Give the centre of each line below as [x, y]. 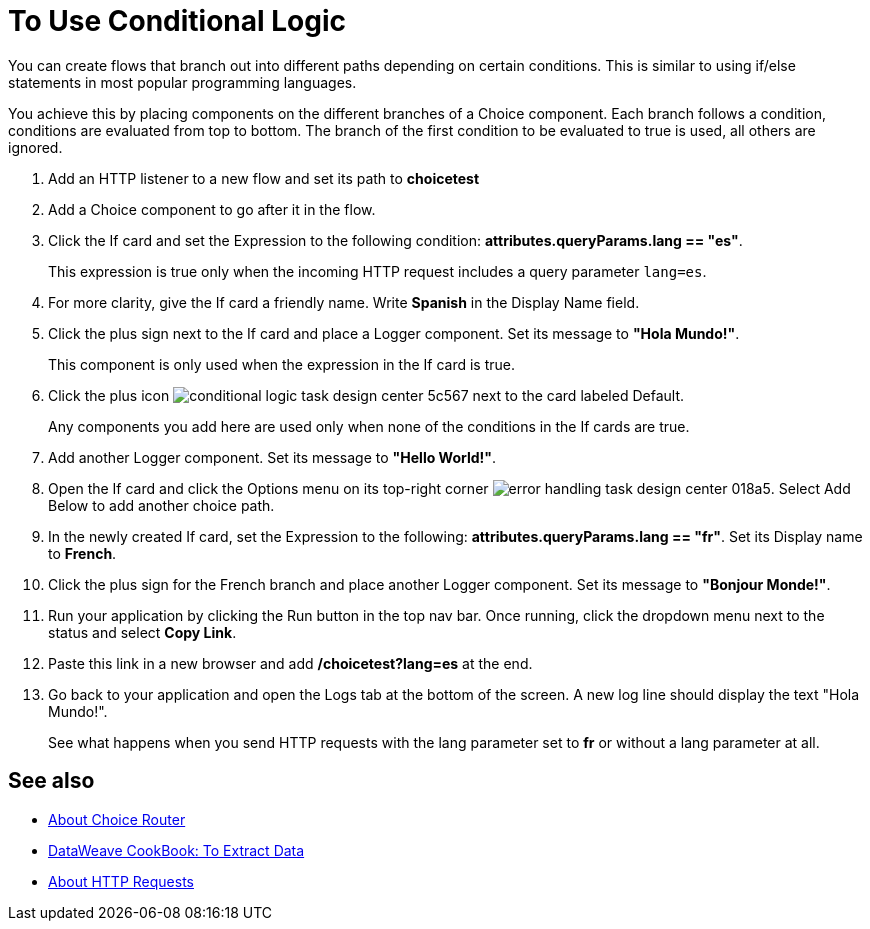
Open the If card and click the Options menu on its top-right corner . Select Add [449, 488]
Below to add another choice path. [161, 505]
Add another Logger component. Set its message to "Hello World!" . [272, 457]
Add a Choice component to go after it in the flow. [212, 209]
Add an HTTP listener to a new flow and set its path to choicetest [264, 178]
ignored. [35, 147]
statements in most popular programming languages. [182, 82]
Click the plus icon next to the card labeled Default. [366, 395]
